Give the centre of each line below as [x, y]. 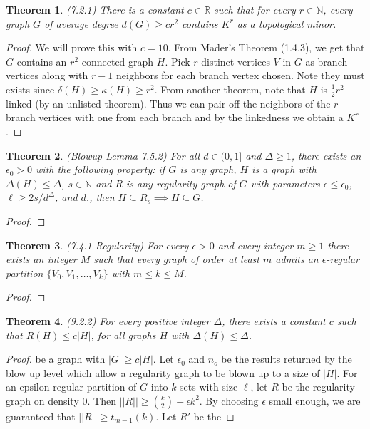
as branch [327, 61]
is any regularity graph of [181, 183]
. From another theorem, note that [230, 89]
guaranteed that [41, 416]
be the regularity [318, 387]
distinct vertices [236, 61]
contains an [42, 61]
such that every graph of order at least [176, 259]
